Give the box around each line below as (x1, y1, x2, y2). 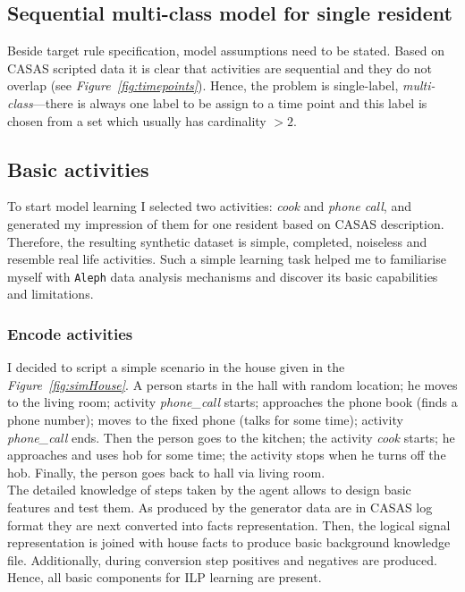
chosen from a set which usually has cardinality (7, 111, 266, 130)
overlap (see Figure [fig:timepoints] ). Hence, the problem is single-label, (7, 76, 399, 95)
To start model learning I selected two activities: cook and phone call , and (7, 197, 411, 216)
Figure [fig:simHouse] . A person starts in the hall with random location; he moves (7, 375, 458, 393)
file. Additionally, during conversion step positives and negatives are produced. (7, 550, 437, 569)
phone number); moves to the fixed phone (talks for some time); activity (7, 410, 403, 428)
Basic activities (7, 155, 149, 182)
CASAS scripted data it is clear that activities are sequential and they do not (7, 58, 432, 77)
